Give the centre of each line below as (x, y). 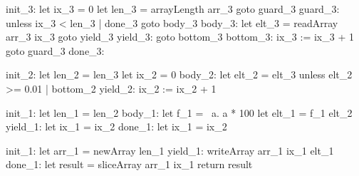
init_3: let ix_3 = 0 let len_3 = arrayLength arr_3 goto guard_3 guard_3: (173, 9)
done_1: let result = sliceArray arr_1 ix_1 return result (129, 164)
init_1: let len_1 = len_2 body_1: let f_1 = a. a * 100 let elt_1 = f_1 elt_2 (179, 112)
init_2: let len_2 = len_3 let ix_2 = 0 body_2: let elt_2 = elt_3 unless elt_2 (179, 74)
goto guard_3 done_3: (55, 50)
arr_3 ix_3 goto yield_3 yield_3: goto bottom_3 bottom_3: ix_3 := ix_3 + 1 (180, 37)
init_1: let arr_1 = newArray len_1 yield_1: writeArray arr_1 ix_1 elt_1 (170, 150)
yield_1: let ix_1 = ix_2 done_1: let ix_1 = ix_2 (116, 126)
